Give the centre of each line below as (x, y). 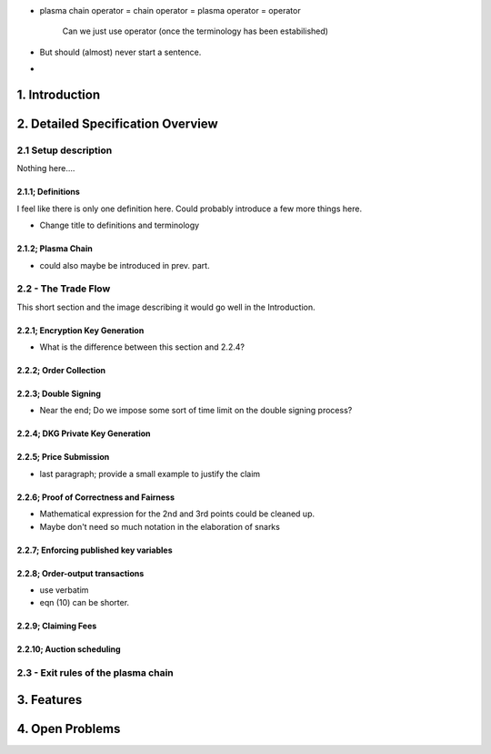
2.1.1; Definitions (49, 192)
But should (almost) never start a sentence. (120, 52)
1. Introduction (58, 94)
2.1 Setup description (65, 150)
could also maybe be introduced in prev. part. (125, 265)
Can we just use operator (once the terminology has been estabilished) (195, 31)
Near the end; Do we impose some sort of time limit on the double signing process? (196, 411)
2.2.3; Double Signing (59, 394)
